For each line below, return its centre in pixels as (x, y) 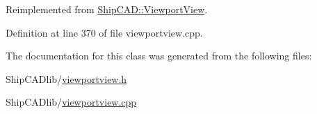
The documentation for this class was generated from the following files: (159, 56)
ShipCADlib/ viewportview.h (66, 78)
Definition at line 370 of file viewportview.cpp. (104, 32)
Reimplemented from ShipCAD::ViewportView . (107, 9)
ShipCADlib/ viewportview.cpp (71, 102)
